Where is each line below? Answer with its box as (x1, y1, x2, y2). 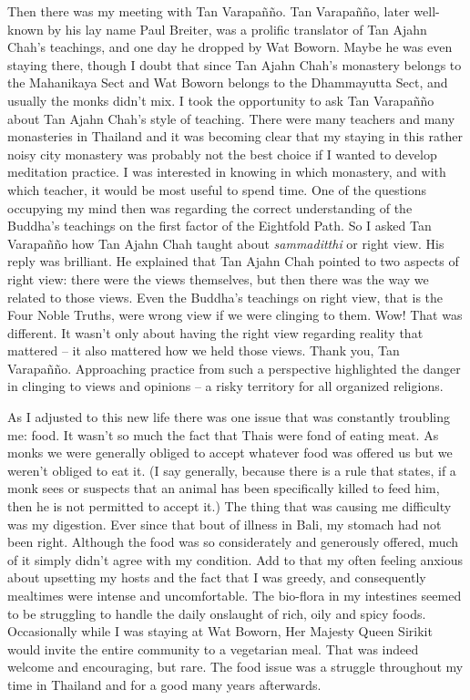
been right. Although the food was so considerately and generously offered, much (7, 532, 459, 551)
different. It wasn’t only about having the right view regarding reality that (7, 323, 424, 342)
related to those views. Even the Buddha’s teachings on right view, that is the (7, 287, 444, 306)
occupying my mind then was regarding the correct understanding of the (7, 198, 413, 217)
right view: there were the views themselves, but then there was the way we (7, 269, 429, 288)
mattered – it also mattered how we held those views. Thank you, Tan (7, 341, 400, 360)
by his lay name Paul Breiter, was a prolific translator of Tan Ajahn (47, 19, 427, 38)
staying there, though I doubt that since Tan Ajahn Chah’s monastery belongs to (7, 55, 462, 74)
